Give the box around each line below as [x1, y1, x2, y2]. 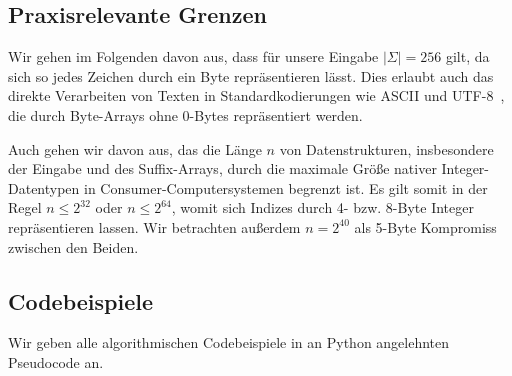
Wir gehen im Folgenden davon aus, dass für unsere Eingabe [8, 46, 379, 67]
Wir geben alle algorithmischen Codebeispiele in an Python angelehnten [8, 332, 450, 353]
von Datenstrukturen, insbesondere [279, 138, 494, 159]
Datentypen [8, 177, 80, 198]
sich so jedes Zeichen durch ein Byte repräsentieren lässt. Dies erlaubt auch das [8, 65, 494, 86]
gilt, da [445, 46, 490, 67]
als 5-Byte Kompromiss [354, 216, 497, 237]
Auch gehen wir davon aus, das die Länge [8, 138, 262, 159]
